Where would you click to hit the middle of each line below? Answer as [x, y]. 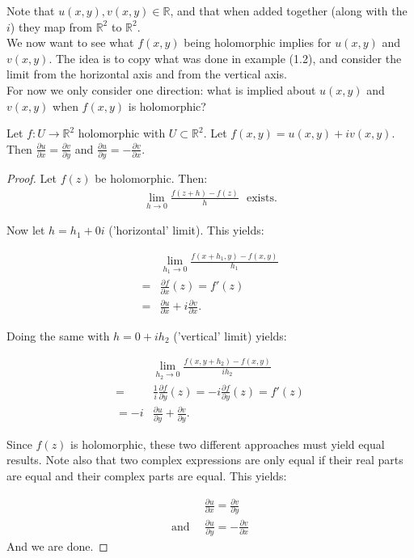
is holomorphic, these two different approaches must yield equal [228, 444]
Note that [31, 11]
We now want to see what [70, 42]
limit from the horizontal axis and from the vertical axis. [147, 74]
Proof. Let [32, 178]
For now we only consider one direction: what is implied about [161, 89]
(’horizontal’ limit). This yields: [186, 230]
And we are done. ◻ [57, 546]
